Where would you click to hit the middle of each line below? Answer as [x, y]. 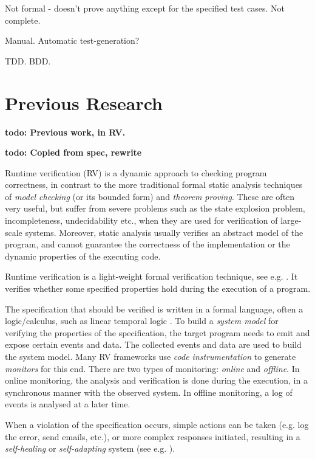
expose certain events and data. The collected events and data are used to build [153, 344]
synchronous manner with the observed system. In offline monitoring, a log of [149, 392]
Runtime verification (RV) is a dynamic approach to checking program [136, 172]
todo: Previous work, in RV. [65, 132]
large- [291, 220]
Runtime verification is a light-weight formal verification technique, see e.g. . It [151, 276]
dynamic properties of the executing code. [83, 256]
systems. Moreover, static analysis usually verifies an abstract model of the [164, 232]
